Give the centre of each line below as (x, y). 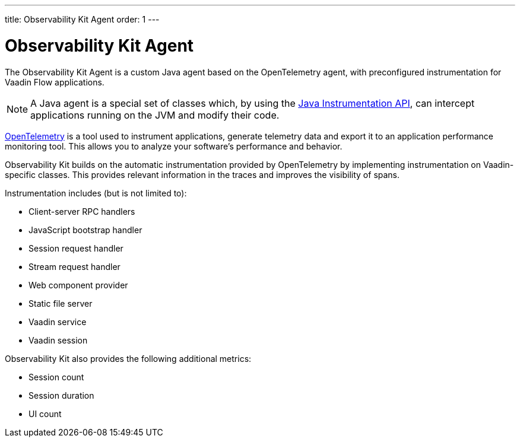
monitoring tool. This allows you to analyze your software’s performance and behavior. (174, 146)
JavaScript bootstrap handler (85, 230)
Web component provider (78, 285)
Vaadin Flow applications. (55, 82)
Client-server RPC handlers (82, 211)
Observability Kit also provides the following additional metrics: (128, 358)
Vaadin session (58, 340)
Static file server (61, 303)
